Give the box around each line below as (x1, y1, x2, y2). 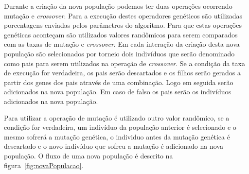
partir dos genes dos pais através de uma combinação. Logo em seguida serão (4, 77, 233, 87)
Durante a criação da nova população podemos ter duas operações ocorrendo (4, 1, 232, 11)
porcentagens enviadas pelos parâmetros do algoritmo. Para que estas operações (4, 20, 242, 30)
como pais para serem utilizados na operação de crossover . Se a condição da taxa (4, 58, 245, 68)
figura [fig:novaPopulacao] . (4, 160, 84, 170)
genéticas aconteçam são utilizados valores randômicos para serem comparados (4, 29, 238, 39)
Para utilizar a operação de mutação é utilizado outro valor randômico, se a (4, 112, 230, 122)
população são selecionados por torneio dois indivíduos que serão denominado (4, 48, 235, 58)
